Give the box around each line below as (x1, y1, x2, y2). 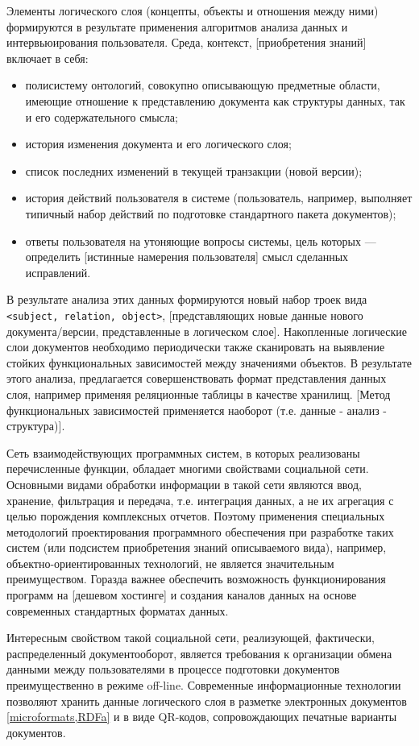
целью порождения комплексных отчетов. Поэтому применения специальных (6, 508, 385, 524)
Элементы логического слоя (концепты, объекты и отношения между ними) (6, 2, 379, 19)
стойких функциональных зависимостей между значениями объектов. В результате (6, 354, 412, 371)
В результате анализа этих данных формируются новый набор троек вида (6, 291, 367, 308)
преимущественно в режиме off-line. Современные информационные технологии (6, 677, 401, 694)
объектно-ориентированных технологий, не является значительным (6, 554, 334, 571)
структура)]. (6, 417, 65, 434)
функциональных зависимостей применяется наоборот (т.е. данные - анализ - (6, 401, 387, 418)
